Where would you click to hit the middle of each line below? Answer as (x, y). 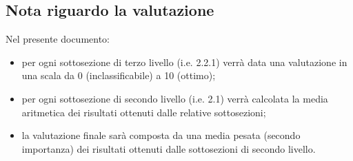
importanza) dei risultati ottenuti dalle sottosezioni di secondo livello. (169, 148)
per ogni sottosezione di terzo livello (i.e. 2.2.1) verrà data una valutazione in (184, 62)
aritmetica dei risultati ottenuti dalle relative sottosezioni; (144, 112)
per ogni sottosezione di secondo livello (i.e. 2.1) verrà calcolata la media (175, 98)
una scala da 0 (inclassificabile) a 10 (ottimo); (119, 75)
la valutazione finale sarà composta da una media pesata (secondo (161, 135)
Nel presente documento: (58, 39)
